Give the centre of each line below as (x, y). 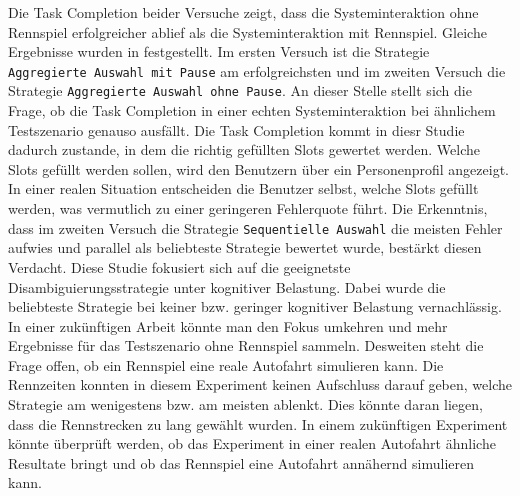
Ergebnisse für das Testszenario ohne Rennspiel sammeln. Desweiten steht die (246, 345)
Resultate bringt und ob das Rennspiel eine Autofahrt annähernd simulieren (241, 462)
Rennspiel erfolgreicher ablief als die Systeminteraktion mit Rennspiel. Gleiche (247, 31)
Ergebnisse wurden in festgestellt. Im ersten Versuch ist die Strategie (219, 51)
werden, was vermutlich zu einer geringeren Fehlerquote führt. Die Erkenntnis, (248, 208)
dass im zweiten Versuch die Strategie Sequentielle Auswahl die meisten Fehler (255, 227)
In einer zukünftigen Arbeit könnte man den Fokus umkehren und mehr (228, 325)
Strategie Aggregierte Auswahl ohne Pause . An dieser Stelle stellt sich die (240, 90)
